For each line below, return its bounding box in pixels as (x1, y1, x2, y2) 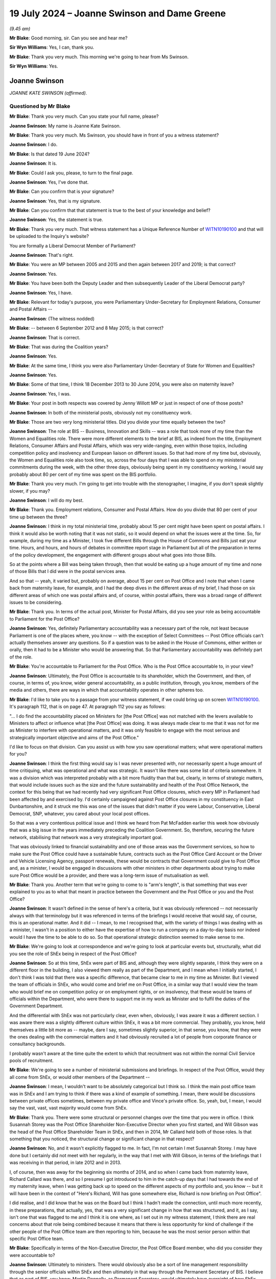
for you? (9, 751, 27, 757)
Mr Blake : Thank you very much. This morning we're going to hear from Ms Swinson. (9, 54, 189, 60)
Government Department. (9, 1003, 63, 1009)
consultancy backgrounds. (9, 1041, 66, 1047)
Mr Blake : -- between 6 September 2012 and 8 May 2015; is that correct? (9, 325, 164, 331)
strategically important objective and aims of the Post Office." (9, 734, 139, 740)
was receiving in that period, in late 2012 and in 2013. (9, 1159, 122, 1166)
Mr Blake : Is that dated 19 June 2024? (9, 151, 90, 157)
